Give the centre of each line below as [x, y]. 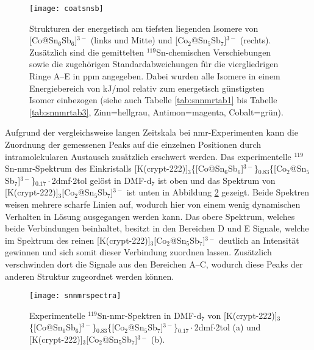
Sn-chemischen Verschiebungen [214, 52]
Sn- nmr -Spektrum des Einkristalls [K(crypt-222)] [97, 168]
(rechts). [255, 40]
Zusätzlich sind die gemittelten [87, 52]
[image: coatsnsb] [66, 9]
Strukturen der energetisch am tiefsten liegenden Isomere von [144, 28]
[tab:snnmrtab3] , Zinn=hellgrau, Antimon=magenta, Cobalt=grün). [156, 111]
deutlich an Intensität [259, 240]
